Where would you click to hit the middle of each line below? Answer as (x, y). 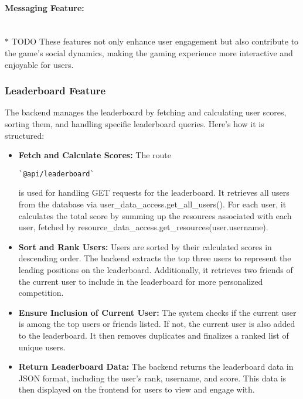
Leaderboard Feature (55, 91)
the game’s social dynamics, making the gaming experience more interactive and (149, 52)
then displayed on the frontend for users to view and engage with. (137, 389)
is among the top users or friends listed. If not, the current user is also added (157, 324)
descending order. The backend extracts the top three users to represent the (155, 258)
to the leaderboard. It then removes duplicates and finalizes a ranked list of (154, 335)
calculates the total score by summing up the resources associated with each (155, 215)
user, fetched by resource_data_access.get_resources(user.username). (143, 227)
